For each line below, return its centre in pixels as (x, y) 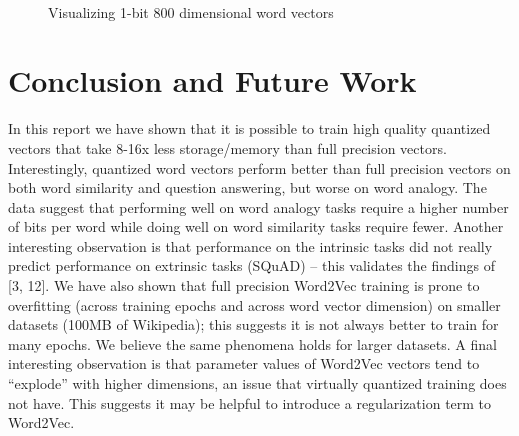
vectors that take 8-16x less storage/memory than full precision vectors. (227, 147)
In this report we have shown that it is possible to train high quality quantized (249, 128)
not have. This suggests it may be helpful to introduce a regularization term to (250, 402)
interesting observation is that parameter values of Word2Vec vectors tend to (244, 363)
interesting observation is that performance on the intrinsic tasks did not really (250, 245)
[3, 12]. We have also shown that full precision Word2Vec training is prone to (244, 285)
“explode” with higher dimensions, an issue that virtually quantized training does (257, 383)
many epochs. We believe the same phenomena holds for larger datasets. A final (252, 343)
